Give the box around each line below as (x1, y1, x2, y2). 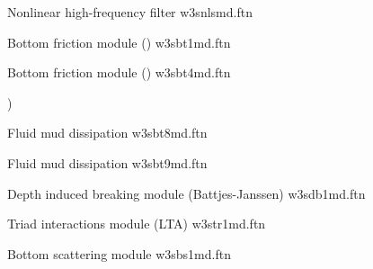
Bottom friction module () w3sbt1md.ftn (7, 32, 231, 51)
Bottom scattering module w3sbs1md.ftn (7, 244, 231, 263)
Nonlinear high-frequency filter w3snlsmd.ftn (7, 3, 253, 21)
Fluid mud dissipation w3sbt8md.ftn (7, 123, 208, 142)
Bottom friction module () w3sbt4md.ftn (7, 63, 231, 82)
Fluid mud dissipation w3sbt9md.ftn (7, 153, 208, 172)
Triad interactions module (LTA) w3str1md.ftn (7, 214, 266, 233)
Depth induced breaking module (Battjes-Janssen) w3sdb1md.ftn (7, 184, 366, 202)
